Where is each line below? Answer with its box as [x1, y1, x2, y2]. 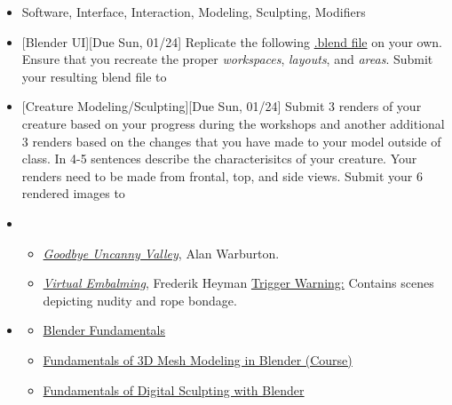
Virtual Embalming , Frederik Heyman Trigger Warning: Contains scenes [43, 274, 434, 292]
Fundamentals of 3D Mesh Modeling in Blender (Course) [43, 350, 353, 369]
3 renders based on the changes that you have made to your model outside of [21, 131, 441, 150]
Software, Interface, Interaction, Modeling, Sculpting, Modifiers [21, 3, 366, 20]
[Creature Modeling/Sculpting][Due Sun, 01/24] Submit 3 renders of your [21, 97, 422, 115]
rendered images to [21, 184, 125, 202]
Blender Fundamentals [43, 321, 166, 339]
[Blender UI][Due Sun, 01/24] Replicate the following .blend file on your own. [21, 32, 442, 51]
